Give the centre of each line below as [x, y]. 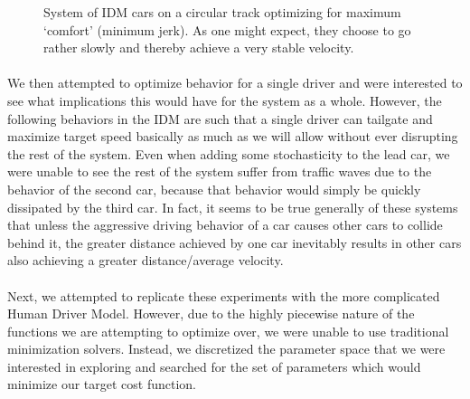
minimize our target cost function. [102, 384]
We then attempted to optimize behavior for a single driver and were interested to [235, 83]
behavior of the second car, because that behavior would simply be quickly [214, 189]
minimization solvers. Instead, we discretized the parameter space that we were [226, 349]
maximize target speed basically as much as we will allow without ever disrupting [233, 136]
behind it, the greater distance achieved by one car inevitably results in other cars [235, 242]
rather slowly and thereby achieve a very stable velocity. [199, 47]
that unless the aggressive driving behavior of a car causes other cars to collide [225, 225]
